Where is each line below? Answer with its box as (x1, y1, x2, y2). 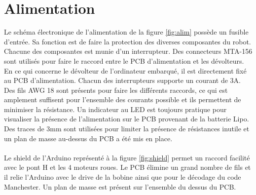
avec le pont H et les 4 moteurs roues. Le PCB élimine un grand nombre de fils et (4, 162, 251, 172)
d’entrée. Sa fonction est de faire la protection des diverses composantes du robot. (4, 36, 251, 46)
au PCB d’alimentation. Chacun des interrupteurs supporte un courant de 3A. (4, 75, 241, 85)
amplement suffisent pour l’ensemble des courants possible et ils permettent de (4, 94, 241, 105)
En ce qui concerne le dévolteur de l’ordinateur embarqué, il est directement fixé (4, 65, 247, 76)
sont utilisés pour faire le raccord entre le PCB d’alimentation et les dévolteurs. (4, 55, 244, 66)
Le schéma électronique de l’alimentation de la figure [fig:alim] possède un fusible (4, 27, 249, 37)
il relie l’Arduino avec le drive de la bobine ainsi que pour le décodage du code (4, 172, 241, 182)
